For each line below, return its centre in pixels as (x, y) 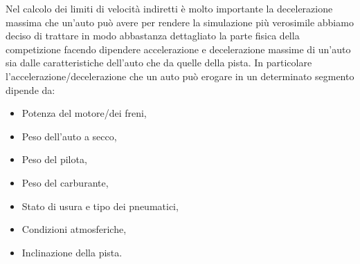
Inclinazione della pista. (72, 252)
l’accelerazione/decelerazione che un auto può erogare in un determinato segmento (180, 76)
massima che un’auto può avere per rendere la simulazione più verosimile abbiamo (180, 22)
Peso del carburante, (65, 182)
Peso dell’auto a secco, (69, 136)
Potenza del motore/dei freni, (84, 113)
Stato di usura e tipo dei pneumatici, (100, 206)
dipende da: (30, 89)
